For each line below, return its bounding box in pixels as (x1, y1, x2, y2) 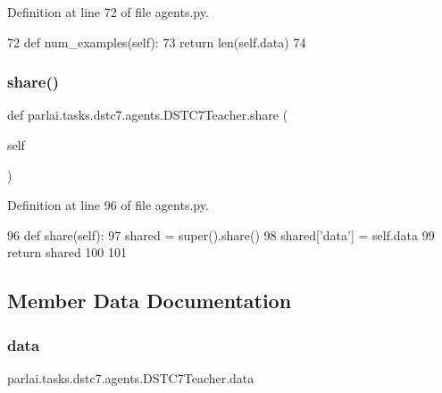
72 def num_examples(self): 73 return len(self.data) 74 (7, 32, 306, 51)
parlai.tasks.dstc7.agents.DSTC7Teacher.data (7, 368, 254, 387)
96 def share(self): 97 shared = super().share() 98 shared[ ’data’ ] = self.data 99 (7, 225, 435, 244)
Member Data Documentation (7, 287, 292, 314)
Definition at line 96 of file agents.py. (7, 196, 209, 214)
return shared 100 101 (7, 243, 127, 262)
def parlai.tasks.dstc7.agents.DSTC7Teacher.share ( (7, 105, 288, 124)
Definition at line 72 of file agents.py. (7, 3, 209, 21)
